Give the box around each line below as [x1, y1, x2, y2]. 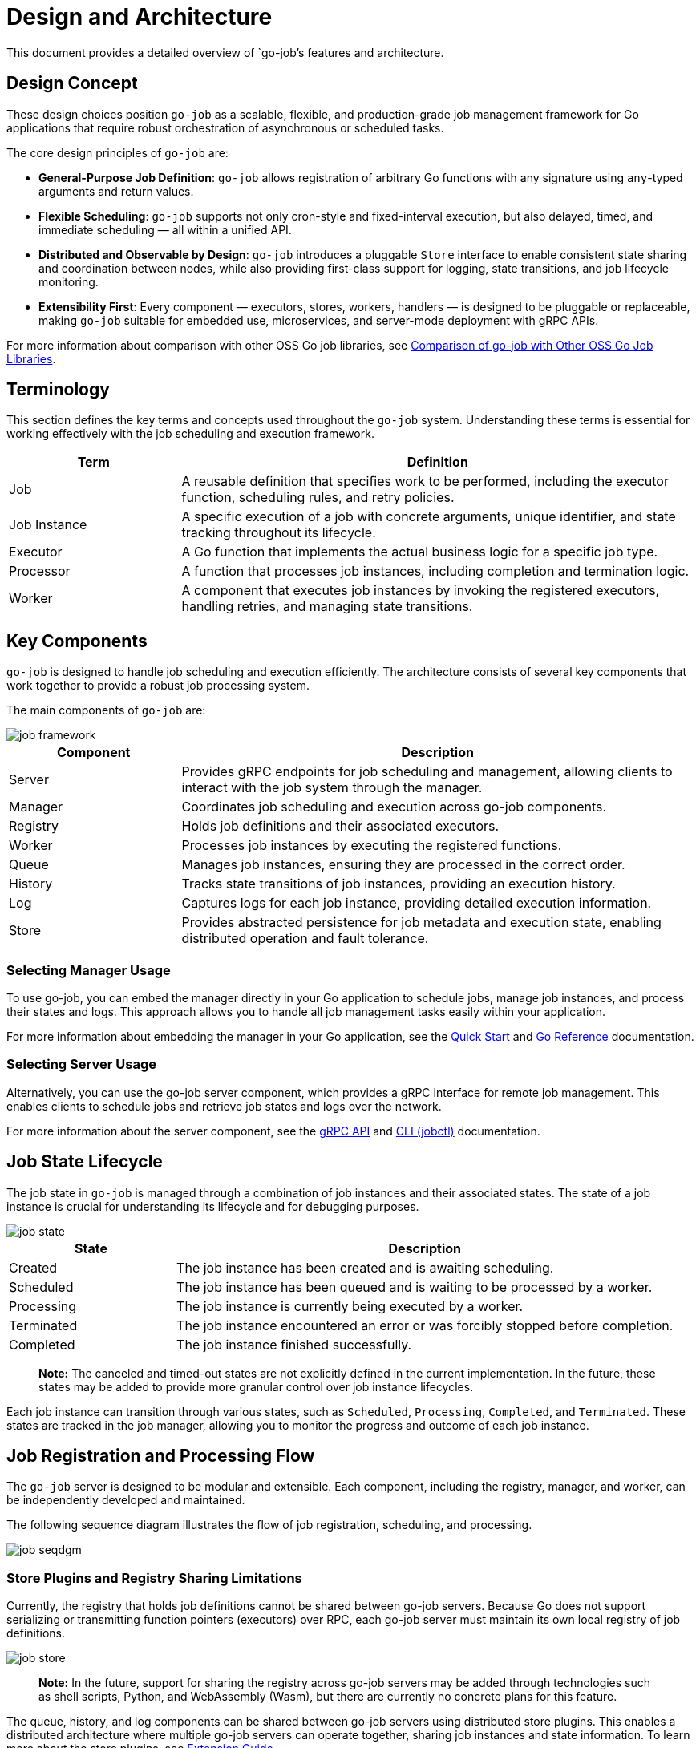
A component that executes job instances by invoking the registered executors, [181, 582, 660, 599]
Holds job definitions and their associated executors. [181, 818, 500, 835]
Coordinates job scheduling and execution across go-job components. [181, 799, 607, 815]
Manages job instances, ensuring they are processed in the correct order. [181, 856, 625, 873]
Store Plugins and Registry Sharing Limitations [6, 1569, 302, 1586]
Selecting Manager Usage [6, 961, 171, 978]
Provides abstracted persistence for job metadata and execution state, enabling [181, 914, 662, 931]
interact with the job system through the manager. [181, 779, 483, 796]
